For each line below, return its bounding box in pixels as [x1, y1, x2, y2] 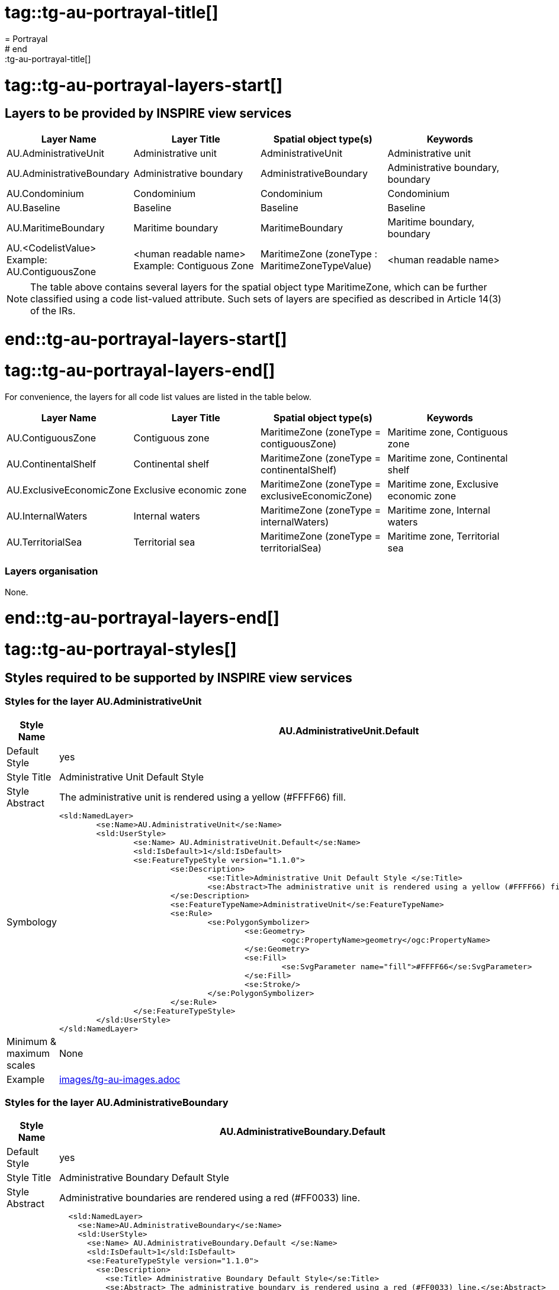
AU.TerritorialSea [7, 536, 82, 548]
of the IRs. [30, 304, 76, 317]
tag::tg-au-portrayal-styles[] [5, 639, 237, 660]
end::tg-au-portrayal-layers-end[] [5, 608, 279, 628]
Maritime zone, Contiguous [387, 425, 508, 438]
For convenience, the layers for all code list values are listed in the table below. [5, 391, 311, 402]
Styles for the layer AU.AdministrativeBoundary [5, 1096, 229, 1109]
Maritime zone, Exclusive [387, 478, 499, 490]
